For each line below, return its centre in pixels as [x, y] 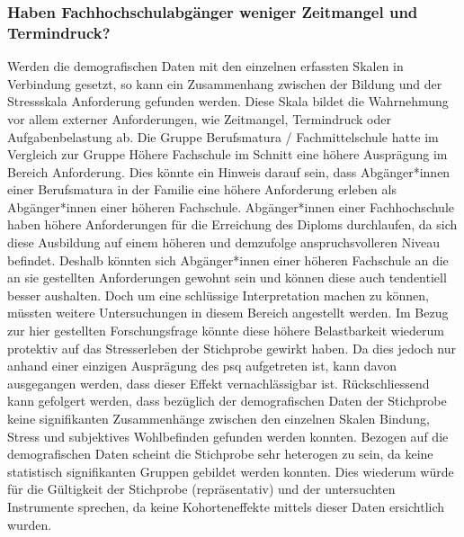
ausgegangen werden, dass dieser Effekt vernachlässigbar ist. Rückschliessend [219, 383]
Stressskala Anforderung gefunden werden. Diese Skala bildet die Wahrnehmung [228, 101]
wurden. [30, 524]
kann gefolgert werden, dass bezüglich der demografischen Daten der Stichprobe [227, 401]
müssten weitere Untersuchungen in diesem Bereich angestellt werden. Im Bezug [228, 313]
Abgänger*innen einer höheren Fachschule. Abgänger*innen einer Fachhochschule [231, 206]
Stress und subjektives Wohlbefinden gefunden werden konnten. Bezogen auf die [228, 436]
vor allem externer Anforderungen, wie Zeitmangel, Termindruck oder [199, 118]
